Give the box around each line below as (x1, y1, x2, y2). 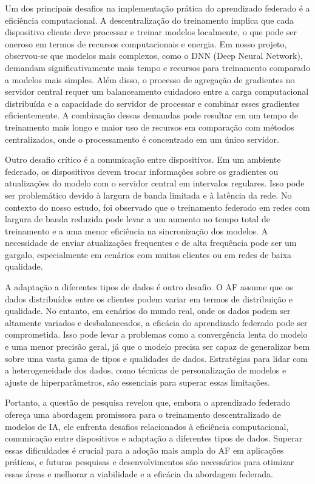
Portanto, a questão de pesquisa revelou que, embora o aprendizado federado (5, 396, 291, 409)
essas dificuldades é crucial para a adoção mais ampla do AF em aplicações (5, 443, 284, 456)
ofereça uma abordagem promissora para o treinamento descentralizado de (5, 408, 281, 420)
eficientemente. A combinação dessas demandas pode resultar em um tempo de (5, 109, 298, 121)
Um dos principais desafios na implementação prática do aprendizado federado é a (5, 2, 310, 14)
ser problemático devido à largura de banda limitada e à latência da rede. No (5, 188, 292, 201)
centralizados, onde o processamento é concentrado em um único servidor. (5, 132, 279, 145)
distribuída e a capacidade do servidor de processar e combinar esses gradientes (5, 97, 300, 109)
